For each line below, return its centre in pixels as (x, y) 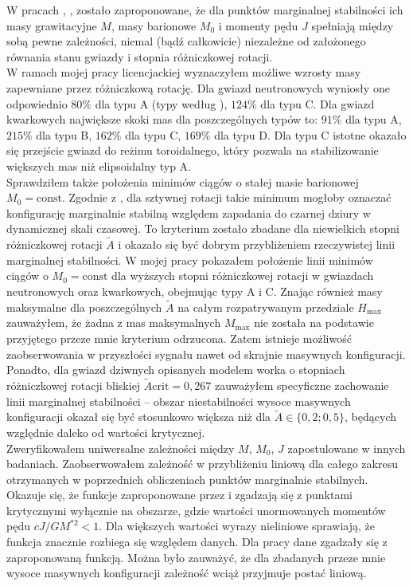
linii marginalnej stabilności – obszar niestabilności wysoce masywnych (179, 401)
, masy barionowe (154, 25)
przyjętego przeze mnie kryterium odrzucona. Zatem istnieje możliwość (179, 338)
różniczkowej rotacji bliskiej (74, 385)
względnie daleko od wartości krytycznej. (106, 432)
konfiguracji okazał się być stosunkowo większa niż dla (139, 417)
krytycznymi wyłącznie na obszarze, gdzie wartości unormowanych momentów (196, 510)
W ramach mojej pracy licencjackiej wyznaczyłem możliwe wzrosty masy (184, 72)
